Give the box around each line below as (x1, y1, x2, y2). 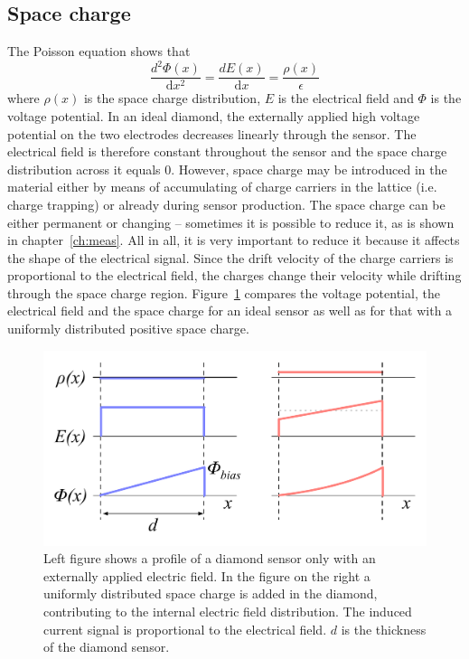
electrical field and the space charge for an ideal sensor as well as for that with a (7, 301, 453, 320)
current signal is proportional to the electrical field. (43, 619, 327, 638)
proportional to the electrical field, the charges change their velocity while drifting (7, 266, 462, 285)
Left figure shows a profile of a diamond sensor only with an (43, 549, 376, 568)
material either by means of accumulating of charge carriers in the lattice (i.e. (7, 177, 437, 196)
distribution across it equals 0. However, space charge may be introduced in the (7, 159, 447, 178)
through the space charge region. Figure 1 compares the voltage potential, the (7, 283, 440, 302)
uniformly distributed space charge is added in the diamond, (43, 584, 378, 603)
